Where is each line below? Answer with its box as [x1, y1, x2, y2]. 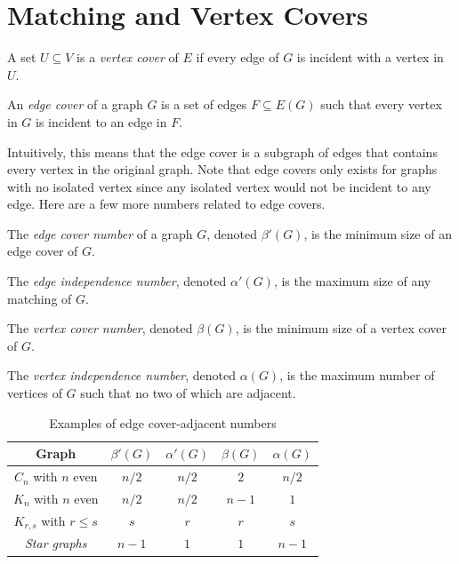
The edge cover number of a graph [7, 224, 193, 242]
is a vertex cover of [76, 48, 179, 67]
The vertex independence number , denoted [7, 366, 237, 385]
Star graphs [25, 534, 87, 552]
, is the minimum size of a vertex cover [235, 319, 447, 338]
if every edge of [196, 48, 279, 67]
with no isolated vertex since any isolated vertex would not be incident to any [7, 177, 431, 195]
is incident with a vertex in [296, 48, 444, 67]
